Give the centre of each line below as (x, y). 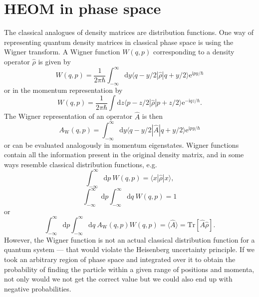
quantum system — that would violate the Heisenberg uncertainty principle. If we (129, 249)
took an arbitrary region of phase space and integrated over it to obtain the (120, 259)
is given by (54, 61)
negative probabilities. (38, 288)
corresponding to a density (194, 52)
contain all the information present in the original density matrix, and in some (124, 154)
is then (152, 116)
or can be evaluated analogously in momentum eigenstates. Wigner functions (122, 145)
